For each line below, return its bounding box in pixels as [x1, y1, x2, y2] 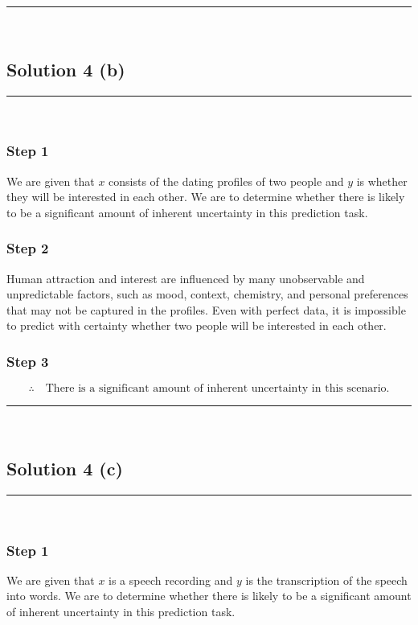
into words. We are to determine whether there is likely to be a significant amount [6, 587, 412, 604]
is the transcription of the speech [245, 571, 408, 588]
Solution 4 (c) [6, 456, 123, 481]
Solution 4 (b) [6, 56, 125, 81]
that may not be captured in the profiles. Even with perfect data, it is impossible [6, 301, 406, 318]
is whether [356, 172, 408, 189]
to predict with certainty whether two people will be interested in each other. [6, 317, 387, 334]
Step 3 [6, 351, 49, 371]
